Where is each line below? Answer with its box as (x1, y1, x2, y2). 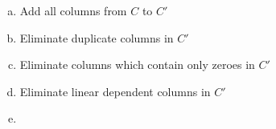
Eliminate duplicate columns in (19, 29, 174, 46)
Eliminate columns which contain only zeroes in (19, 56, 255, 73)
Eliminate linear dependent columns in (19, 83, 211, 99)
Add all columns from (19, 2, 127, 18)
